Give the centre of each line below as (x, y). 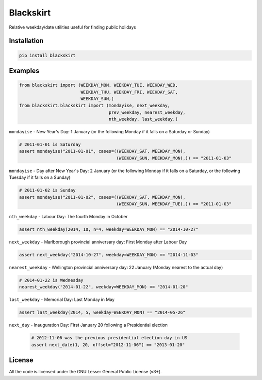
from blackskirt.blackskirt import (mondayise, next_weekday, (95, 106)
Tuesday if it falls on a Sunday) (40, 177)
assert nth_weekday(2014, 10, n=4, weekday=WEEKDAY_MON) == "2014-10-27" (109, 229)
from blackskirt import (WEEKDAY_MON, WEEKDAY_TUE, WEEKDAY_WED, (98, 85)
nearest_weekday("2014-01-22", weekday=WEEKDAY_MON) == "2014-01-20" (104, 287)
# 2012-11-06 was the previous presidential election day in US (109, 338)
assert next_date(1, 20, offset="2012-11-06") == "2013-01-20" (108, 345)
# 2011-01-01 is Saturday (50, 145)
